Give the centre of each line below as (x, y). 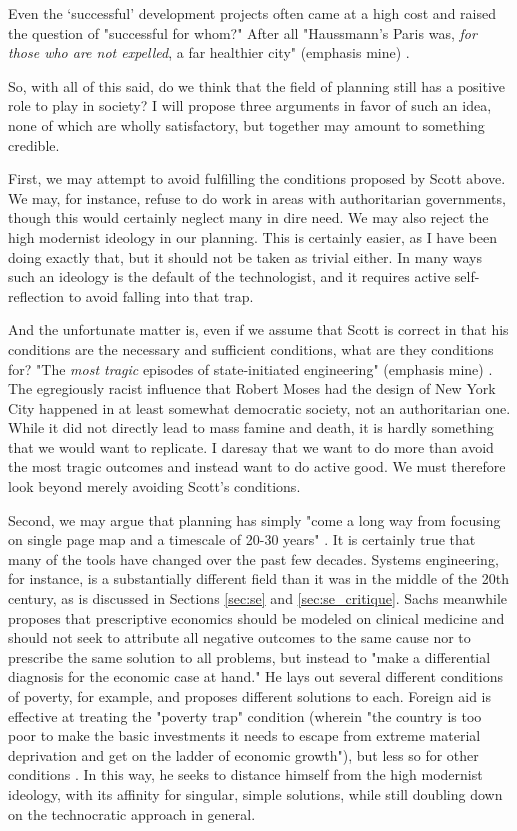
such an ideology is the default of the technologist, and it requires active (229, 276)
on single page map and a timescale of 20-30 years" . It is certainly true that (242, 539)
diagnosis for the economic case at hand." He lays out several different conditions (255, 676)
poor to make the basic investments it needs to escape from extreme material (244, 735)
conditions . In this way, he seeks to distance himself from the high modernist (245, 774)
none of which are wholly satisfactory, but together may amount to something (246, 124)
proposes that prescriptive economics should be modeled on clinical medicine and (256, 617)
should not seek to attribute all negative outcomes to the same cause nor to (239, 637)
